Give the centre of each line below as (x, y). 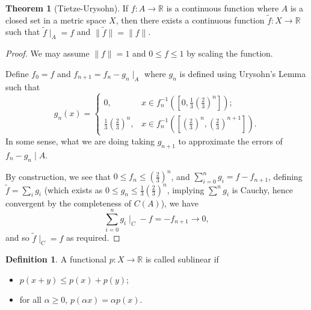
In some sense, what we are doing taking (80, 141)
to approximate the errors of (230, 141)
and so (17, 237)
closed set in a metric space (56, 20)
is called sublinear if (182, 259)
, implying (186, 189)
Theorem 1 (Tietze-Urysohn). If (67, 8)
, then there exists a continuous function (190, 20)
